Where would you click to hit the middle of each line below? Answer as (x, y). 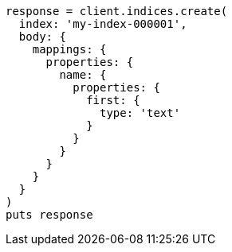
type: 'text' (140, 113)
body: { (42, 37)
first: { (113, 100)
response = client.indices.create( (117, 11)
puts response (49, 215)
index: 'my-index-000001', (103, 24)
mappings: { (69, 49)
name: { (83, 75)
